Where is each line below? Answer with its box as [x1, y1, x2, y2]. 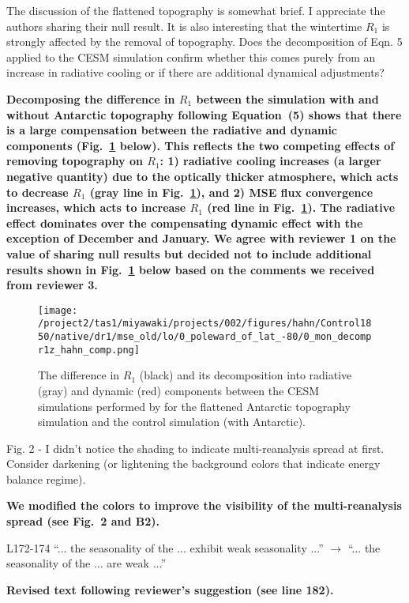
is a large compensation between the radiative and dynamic [6, 122, 338, 138]
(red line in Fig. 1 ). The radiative [207, 199, 396, 216]
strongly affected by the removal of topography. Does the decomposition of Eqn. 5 [6, 33, 403, 50]
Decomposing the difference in [6, 90, 175, 107]
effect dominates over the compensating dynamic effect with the [6, 214, 363, 231]
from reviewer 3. [6, 277, 98, 293]
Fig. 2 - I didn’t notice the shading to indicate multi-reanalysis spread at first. [6, 439, 385, 456]
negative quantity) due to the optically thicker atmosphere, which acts [6, 168, 399, 184]
